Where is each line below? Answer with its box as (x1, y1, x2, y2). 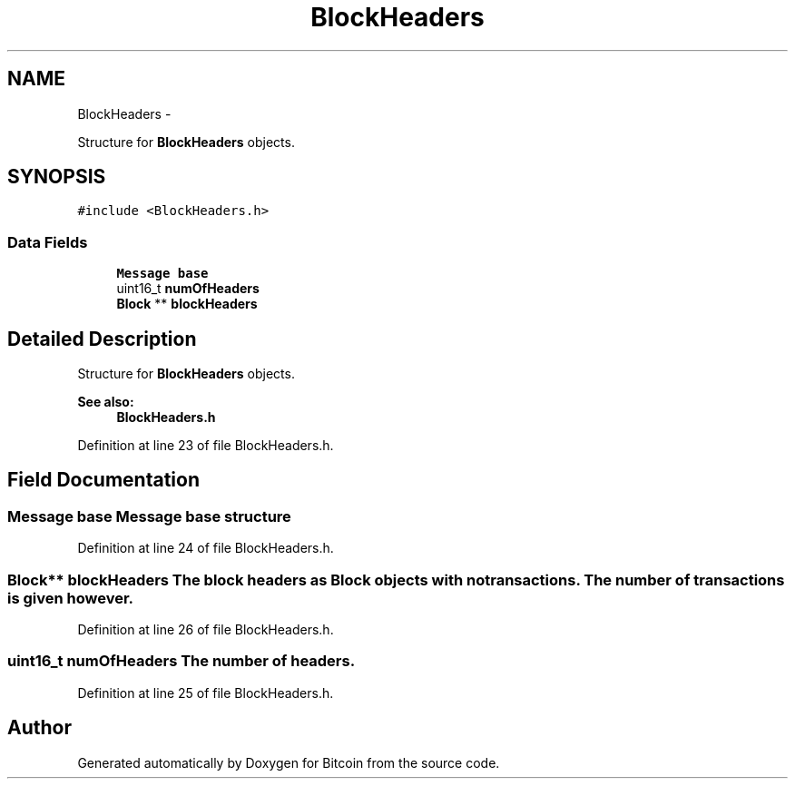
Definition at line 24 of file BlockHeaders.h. (77, 540, 334, 556)
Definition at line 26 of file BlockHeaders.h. (77, 622, 334, 637)
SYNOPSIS (7, 165, 106, 189)
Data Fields (7, 232, 88, 251)
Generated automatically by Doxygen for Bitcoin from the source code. (77, 754, 500, 771)
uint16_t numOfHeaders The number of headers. (7, 652, 356, 671)
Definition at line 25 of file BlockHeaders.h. (77, 684, 334, 701)
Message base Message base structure (7, 506, 291, 526)
